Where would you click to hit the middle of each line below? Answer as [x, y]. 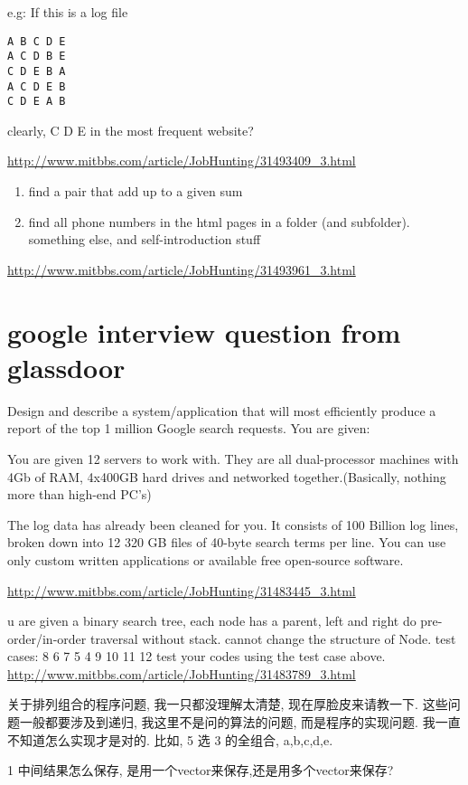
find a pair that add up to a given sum [136, 191]
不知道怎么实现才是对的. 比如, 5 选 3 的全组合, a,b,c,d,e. [170, 739]
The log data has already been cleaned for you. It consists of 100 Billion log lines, [233, 524]
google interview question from [204, 331]
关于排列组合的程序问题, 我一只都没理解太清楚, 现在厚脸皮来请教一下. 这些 [228, 704]
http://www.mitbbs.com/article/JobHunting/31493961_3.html [182, 269]
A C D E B [37, 86]
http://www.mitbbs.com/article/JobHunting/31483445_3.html [182, 590]
